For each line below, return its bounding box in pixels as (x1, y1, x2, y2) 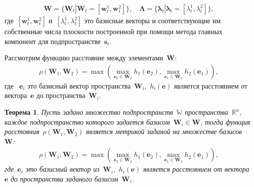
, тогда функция (200, 116, 251, 127)
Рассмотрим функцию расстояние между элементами (4, 52, 164, 63)
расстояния (4, 126, 40, 137)
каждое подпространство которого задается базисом (4, 116, 170, 127)
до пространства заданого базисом (10, 174, 118, 184)
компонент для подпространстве (4, 36, 101, 46)
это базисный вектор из (25, 164, 100, 174)
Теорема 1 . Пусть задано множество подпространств (4, 107, 173, 117)
